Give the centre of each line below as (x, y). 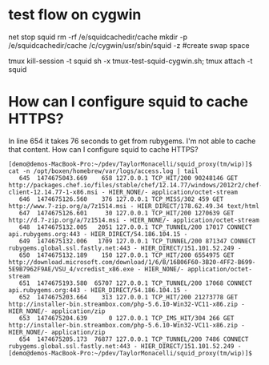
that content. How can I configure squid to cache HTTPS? (103, 149)
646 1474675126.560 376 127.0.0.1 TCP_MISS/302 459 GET (121, 199)
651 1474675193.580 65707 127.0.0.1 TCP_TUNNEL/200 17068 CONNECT (135, 283)
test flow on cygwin (75, 15)
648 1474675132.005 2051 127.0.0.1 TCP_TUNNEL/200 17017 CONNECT (135, 227)
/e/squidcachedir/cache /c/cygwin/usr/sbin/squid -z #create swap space (129, 45)
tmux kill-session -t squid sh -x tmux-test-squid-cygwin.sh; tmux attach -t (130, 61)
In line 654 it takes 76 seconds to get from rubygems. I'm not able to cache (132, 141)
